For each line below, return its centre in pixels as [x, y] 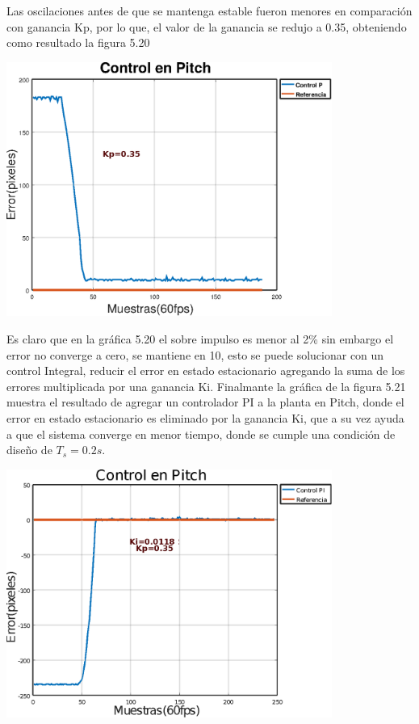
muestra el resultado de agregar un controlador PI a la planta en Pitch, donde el [205, 402]
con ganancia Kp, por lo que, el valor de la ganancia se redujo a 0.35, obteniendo [207, 26]
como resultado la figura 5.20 [78, 42]
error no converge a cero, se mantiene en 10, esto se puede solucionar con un [195, 354]
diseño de [29, 450]
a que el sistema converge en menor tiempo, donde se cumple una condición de [201, 434]
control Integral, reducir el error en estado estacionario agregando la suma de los [206, 370]
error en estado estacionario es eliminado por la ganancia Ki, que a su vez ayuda [205, 417]
